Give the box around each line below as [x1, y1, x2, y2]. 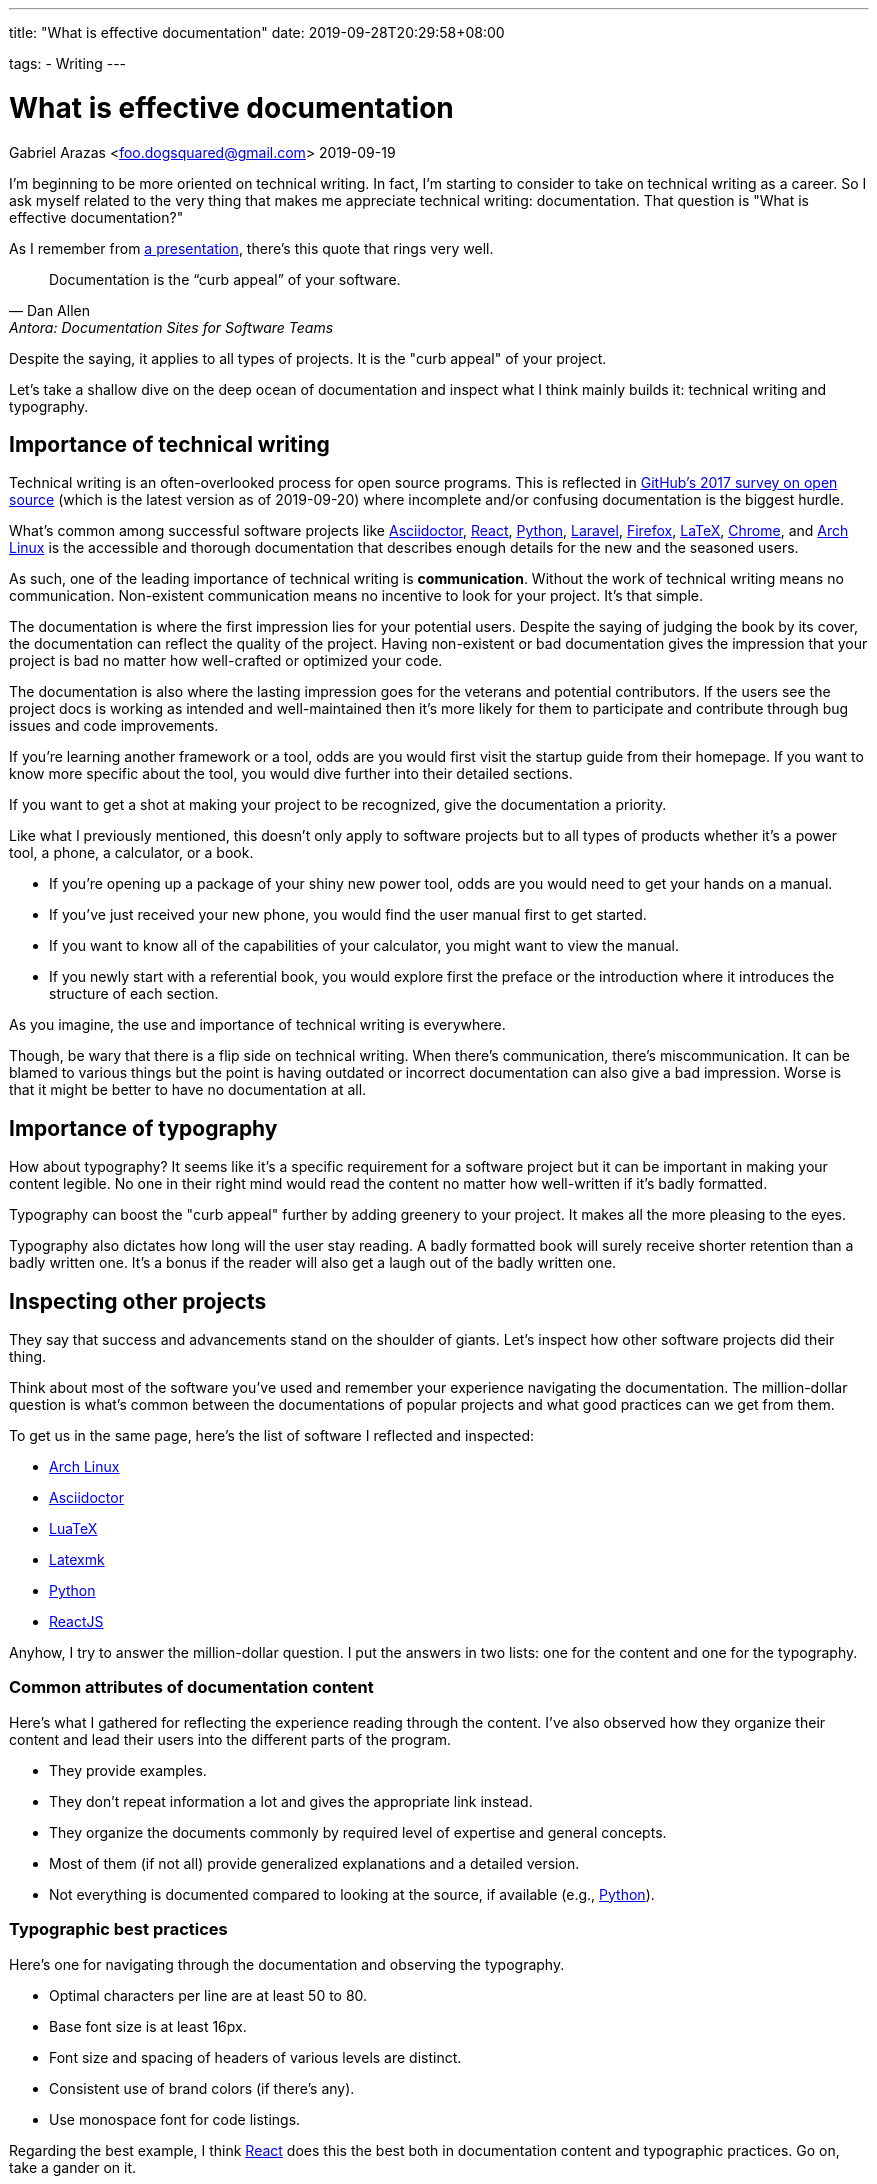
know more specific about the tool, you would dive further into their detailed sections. [9, 765, 573, 783]
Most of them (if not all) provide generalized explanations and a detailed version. [49, 1854, 580, 1872]
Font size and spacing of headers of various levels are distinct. [49, 2048, 462, 2066]
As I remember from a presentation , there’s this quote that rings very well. [9, 239, 494, 257]
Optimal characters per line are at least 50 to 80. [49, 1986, 368, 2004]
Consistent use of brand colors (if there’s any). [49, 2079, 355, 2097]
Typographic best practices [9, 1919, 228, 1940]
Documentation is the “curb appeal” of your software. [49, 270, 401, 288]
